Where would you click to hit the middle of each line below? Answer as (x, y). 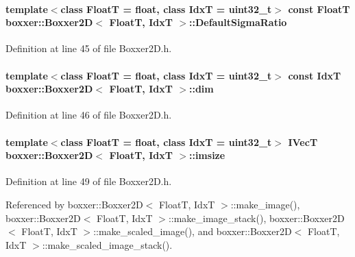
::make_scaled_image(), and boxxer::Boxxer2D (193, 231)
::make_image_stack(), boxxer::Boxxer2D (256, 218)
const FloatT (319, 9)
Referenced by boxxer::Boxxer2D (74, 204)
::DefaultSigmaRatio (238, 22)
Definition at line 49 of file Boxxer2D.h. (89, 181)
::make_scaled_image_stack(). (107, 244)
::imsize (207, 155)
